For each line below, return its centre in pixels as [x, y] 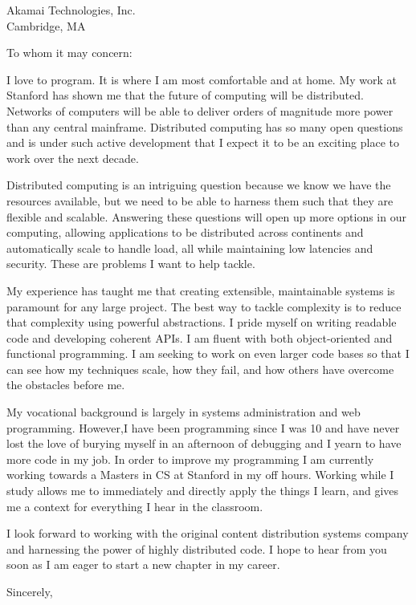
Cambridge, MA [46, 25]
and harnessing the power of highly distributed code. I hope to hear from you [197, 548]
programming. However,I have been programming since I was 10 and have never [203, 427]
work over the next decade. [73, 158]
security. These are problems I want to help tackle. [131, 264]
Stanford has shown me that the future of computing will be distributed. [185, 95]
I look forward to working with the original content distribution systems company [208, 533]
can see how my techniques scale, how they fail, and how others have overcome [200, 369]
